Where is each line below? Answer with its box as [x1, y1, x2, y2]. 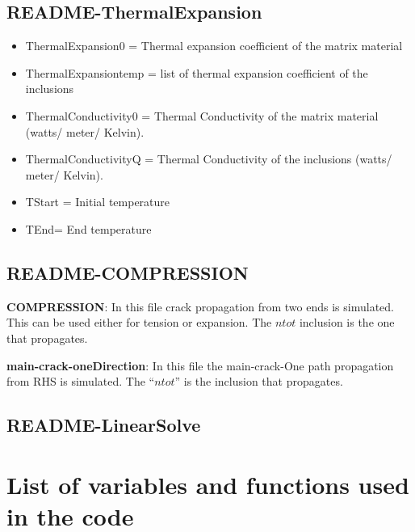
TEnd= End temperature [25, 220, 152, 237]
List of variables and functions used [6, 467, 409, 500]
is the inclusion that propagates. [183, 373, 343, 390]
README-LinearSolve [6, 412, 201, 437]
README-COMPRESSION [6, 260, 249, 285]
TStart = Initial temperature [25, 193, 170, 210]
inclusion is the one [299, 314, 395, 331]
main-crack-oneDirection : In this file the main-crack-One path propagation [6, 357, 394, 374]
